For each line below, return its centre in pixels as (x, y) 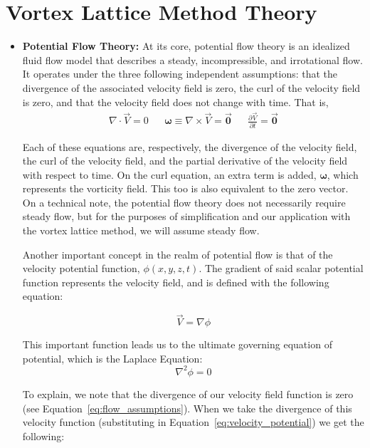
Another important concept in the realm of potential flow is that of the (178, 254)
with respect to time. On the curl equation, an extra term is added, (169, 174)
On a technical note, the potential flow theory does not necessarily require (184, 202)
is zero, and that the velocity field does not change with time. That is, (175, 101)
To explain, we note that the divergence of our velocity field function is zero (188, 394)
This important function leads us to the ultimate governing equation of (177, 344)
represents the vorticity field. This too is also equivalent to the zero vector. (185, 188)
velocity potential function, (81, 268)
